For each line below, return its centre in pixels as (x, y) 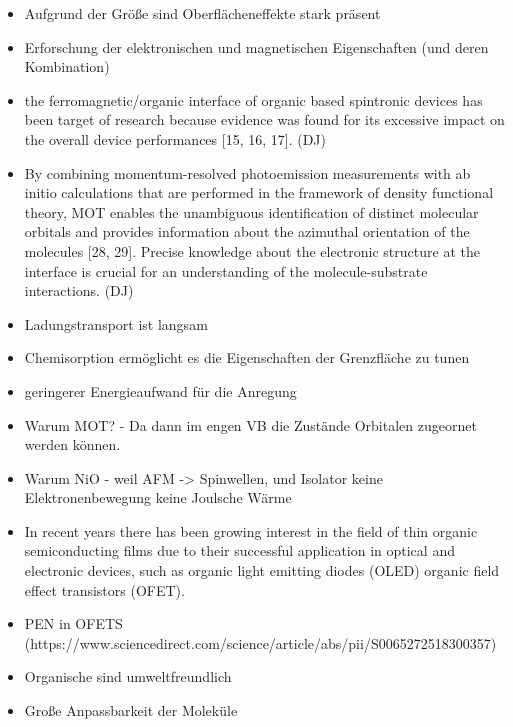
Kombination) (67, 66)
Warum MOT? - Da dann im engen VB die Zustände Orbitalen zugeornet (250, 424)
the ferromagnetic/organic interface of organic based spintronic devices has (253, 99)
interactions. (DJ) (79, 290)
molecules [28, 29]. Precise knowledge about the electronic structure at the (252, 250)
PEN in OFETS (73, 623)
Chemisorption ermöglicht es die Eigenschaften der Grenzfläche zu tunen (247, 357)
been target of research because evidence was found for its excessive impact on (264, 119)
